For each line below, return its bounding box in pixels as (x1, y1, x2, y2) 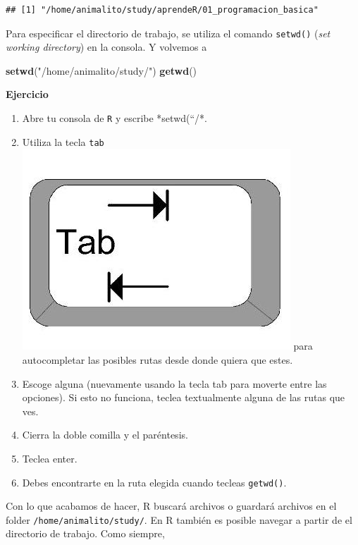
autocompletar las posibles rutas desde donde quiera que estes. (22, 352, 293, 367)
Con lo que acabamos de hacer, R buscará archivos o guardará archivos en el (6, 498, 337, 513)
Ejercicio (6, 87, 49, 102)
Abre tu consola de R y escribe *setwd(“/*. (22, 111, 207, 125)
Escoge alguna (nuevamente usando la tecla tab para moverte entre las (22, 376, 327, 391)
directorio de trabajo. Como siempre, (6, 526, 165, 541)
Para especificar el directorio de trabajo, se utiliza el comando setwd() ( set (6, 25, 331, 40)
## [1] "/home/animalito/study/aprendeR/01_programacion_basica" (6, 5, 319, 15)
